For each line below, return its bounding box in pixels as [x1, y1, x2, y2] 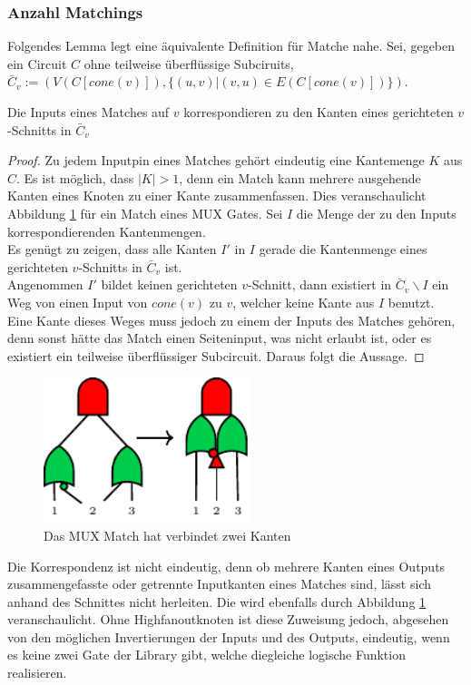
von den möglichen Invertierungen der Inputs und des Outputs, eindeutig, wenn [7, 627, 450, 646]
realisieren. [7, 663, 67, 682]
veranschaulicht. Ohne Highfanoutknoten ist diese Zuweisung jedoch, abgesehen [7, 610, 449, 629]
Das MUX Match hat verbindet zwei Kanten [44, 525, 291, 544]
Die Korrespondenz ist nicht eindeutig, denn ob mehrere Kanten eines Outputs [7, 556, 446, 575]
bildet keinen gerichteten [101, 275, 238, 294]
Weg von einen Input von [7, 292, 148, 311]
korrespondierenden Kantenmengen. [7, 221, 206, 240]
